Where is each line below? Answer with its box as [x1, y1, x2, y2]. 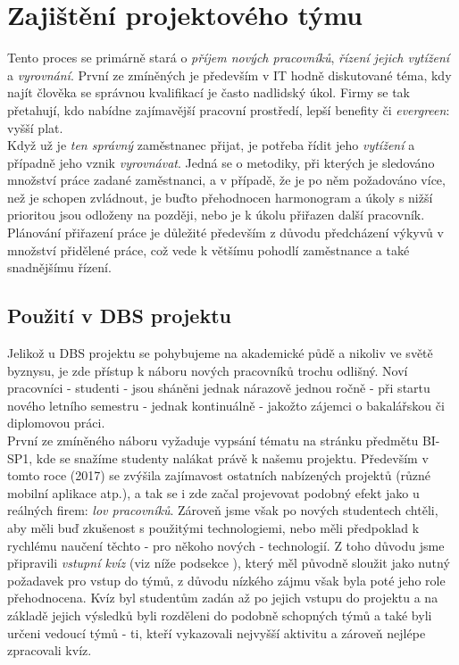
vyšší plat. [7, 118, 63, 137]
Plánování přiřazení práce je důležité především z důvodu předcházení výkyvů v [7, 223, 444, 242]
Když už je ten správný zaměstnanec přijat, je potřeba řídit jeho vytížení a [7, 136, 415, 154]
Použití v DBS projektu [7, 302, 231, 329]
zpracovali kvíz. [7, 641, 92, 660]
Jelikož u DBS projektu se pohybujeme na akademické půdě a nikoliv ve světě [7, 344, 433, 362]
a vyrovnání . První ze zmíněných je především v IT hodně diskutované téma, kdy [7, 65, 452, 84]
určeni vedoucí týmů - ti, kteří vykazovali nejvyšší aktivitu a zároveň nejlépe [7, 623, 426, 642]
